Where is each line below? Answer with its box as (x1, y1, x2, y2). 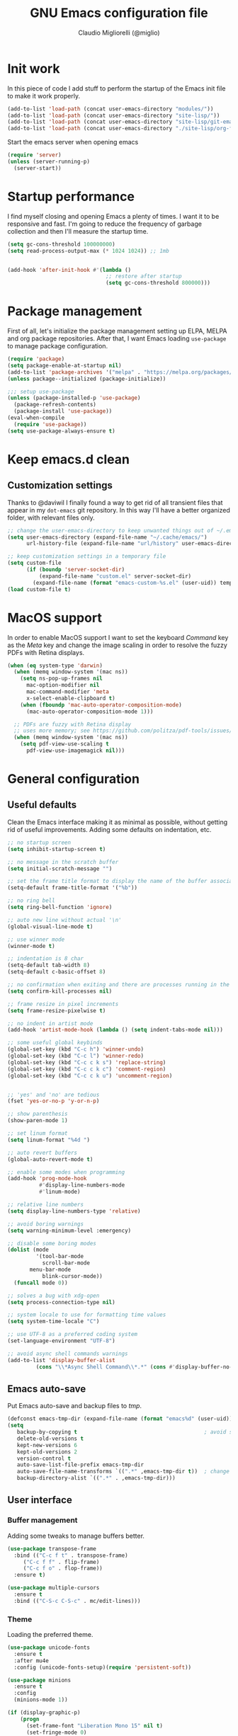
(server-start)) (13, 164, 62, 171)
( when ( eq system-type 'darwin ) (7, 662, 103, 669)
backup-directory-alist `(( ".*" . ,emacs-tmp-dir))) (16, 1475, 176, 1482)
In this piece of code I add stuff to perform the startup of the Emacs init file (7, 84, 226, 93)
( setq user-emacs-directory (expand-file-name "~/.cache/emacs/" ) (7, 533, 208, 541)
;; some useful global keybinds (7, 1039, 103, 1046)
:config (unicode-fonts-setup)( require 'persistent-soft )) (13, 1664, 192, 1671)
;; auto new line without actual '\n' (7, 916, 122, 923)
